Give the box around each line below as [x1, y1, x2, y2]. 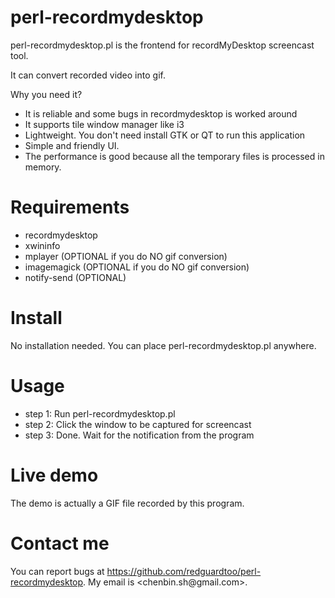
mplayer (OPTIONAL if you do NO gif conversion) [24, 250, 228, 262]
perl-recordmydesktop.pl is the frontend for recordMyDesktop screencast [10, 39, 315, 51]
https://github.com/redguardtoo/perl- [106, 565, 262, 577]
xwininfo [24, 239, 61, 251]
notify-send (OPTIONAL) [24, 271, 127, 283]
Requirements [10, 196, 130, 219]
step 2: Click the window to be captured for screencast [24, 418, 252, 430]
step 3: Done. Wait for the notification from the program [24, 429, 255, 441]
